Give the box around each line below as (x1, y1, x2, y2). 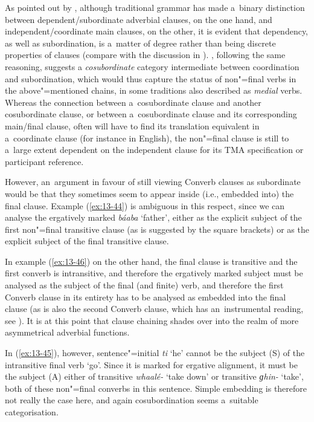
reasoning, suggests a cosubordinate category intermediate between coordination (5, 60, 300, 73)
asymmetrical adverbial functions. (5, 326, 130, 339)
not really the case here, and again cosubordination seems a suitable (5, 394, 258, 406)
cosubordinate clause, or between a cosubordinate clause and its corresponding (5, 108, 297, 120)
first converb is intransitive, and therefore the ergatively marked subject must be (5, 267, 303, 279)
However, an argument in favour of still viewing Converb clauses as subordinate (5, 175, 301, 188)
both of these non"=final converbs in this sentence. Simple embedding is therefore (5, 381, 307, 394)
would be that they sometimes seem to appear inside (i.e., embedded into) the (5, 187, 294, 200)
